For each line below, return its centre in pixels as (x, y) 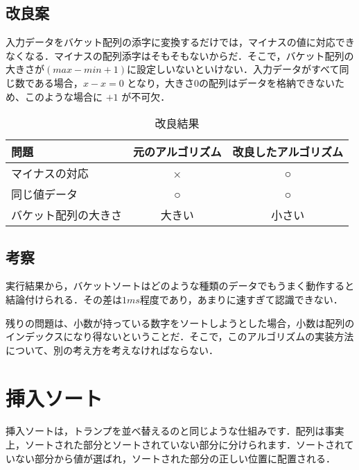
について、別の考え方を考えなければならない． (112, 350)
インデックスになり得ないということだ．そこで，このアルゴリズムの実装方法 (180, 336)
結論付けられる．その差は (64, 299)
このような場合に (63, 96)
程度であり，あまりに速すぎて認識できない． (241, 299)
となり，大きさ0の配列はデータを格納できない (231, 82)
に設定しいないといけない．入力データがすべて (233, 69)
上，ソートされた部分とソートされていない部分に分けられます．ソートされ (175, 445)
